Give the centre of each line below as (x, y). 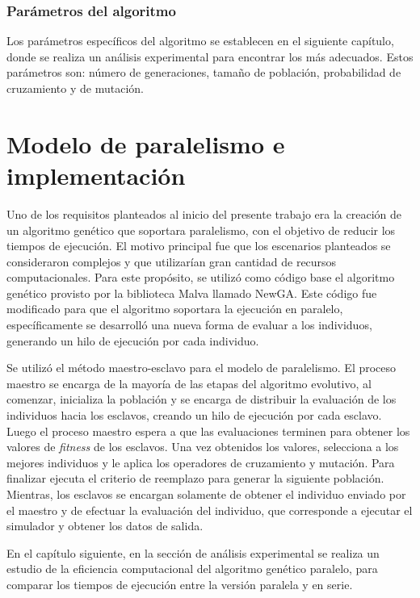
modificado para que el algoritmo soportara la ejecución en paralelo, (175, 309)
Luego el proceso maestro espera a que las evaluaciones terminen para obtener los (208, 431)
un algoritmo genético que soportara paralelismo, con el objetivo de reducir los (201, 230)
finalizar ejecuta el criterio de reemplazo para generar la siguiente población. (195, 478)
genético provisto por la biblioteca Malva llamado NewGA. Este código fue (192, 293)
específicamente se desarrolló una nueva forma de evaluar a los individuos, (189, 325)
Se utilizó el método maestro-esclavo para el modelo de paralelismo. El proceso (202, 368)
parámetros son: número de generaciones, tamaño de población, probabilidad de (204, 72)
